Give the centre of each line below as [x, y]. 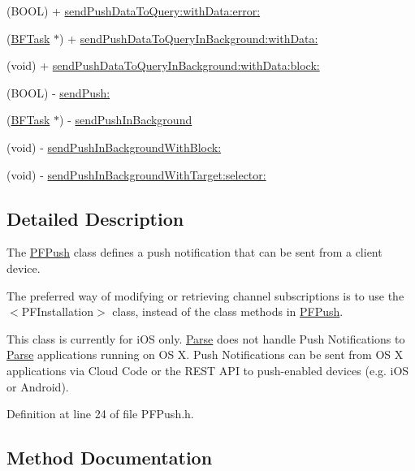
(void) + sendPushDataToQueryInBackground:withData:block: [163, 65]
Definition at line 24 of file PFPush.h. [100, 414]
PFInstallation [58, 311]
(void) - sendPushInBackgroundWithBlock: [114, 147]
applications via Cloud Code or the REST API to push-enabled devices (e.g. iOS [208, 370]
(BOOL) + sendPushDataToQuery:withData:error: [134, 11]
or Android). [38, 386]
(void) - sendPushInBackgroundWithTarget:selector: [136, 174]
